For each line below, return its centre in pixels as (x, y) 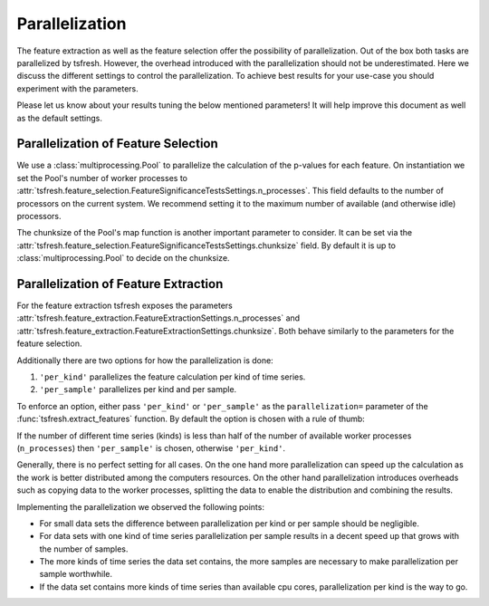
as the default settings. (60, 118)
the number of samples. (84, 549)
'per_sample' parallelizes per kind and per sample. (138, 390)
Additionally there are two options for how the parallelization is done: (145, 360)
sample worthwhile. (76, 574)
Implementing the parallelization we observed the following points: (140, 506)
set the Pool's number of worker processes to (102, 178)
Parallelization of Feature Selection (118, 144)
